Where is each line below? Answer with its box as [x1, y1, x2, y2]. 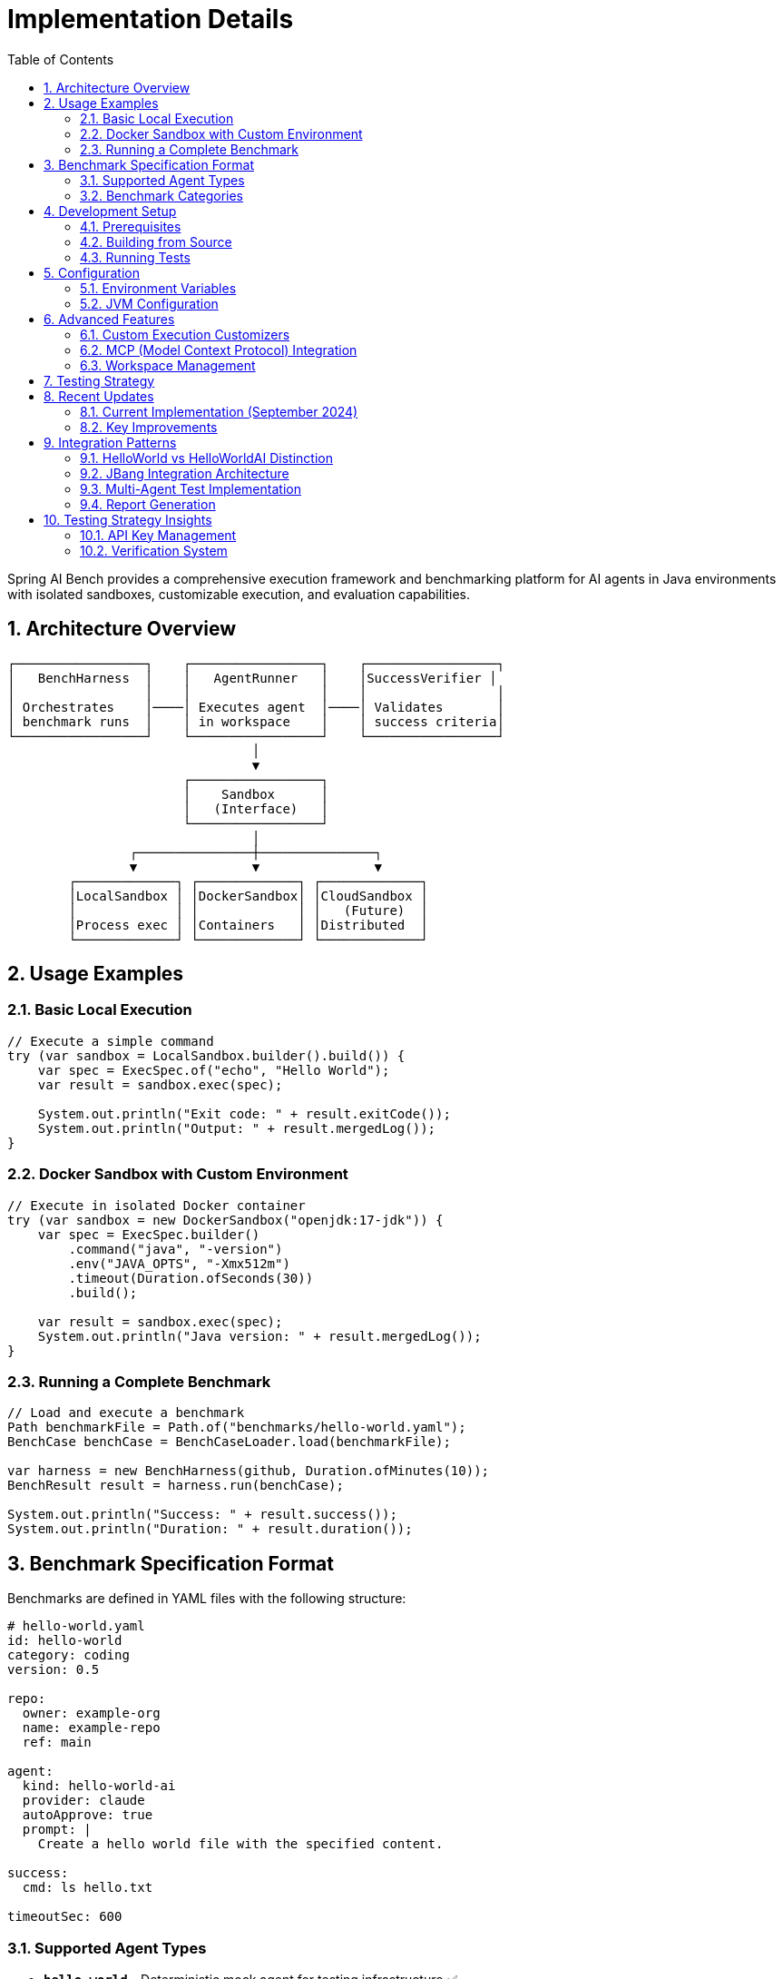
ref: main [22, 1735, 92, 1750]
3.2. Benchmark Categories [80, 187, 244, 203]
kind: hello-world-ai [22, 1778, 176, 1794]
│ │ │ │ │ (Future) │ [68, 902, 428, 918]
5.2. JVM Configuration [80, 295, 219, 311]
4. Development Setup [44, 202, 177, 219]
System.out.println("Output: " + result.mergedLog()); [37, 1120, 436, 1136]
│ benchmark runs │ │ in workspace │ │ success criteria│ [7, 714, 504, 729]
